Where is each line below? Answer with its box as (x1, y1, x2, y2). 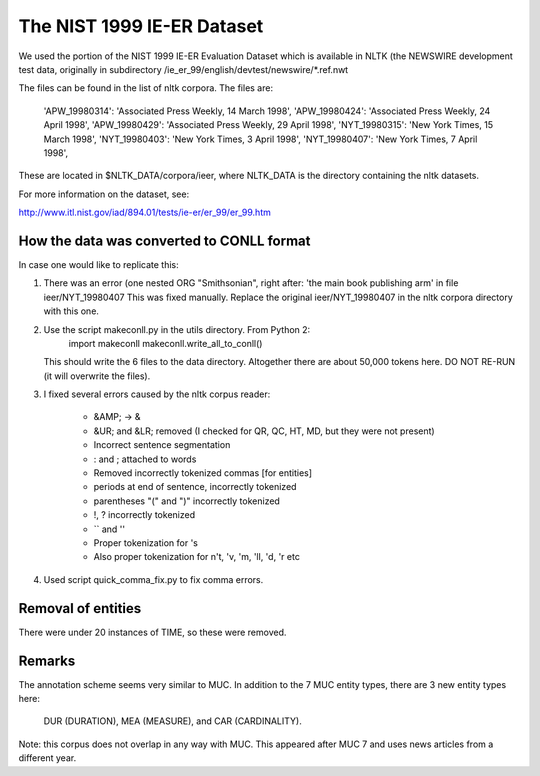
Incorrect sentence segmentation (93, 439, 231, 451)
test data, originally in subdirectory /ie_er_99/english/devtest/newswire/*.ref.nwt (18, 63, 349, 75)
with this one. (43, 305, 100, 317)
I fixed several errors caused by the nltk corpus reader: (43, 388, 271, 400)
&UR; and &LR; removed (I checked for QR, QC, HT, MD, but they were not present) (93, 425, 435, 437)
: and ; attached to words (93, 453, 197, 465)
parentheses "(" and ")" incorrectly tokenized (93, 495, 280, 507)
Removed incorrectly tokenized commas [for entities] (93, 467, 313, 479)
